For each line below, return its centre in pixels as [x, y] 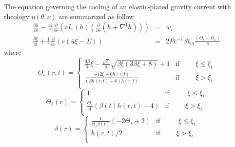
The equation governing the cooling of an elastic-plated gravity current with [117, 6]
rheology [17, 16]
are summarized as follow [96, 16]
